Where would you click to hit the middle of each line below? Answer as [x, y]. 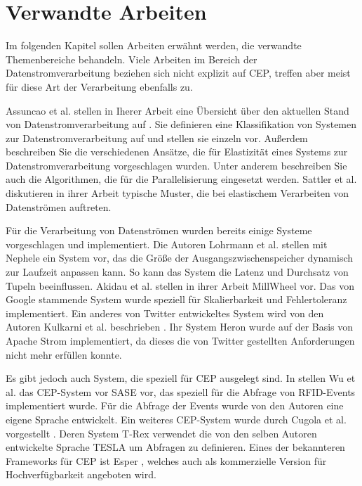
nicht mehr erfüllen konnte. [64, 354]
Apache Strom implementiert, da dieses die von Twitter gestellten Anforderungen [180, 340]
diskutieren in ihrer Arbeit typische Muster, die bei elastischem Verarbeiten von [177, 193]
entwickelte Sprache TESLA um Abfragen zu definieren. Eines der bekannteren [175, 447]
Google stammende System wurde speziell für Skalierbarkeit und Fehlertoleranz [176, 299]
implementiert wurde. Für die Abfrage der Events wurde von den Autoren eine [175, 405]
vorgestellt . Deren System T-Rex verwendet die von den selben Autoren [161, 433]
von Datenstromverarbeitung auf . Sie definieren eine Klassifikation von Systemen [181, 124]
